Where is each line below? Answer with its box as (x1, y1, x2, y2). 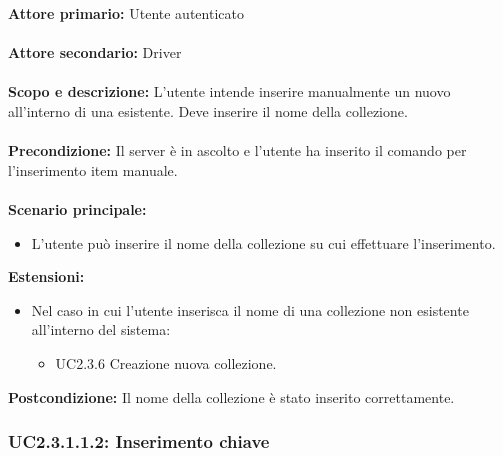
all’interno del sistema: (31, 319, 171, 340)
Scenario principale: (8, 198, 147, 219)
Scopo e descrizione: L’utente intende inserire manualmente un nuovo (8, 81, 451, 102)
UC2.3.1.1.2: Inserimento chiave (8, 429, 270, 454)
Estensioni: (8, 266, 85, 287)
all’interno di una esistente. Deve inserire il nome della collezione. (8, 100, 408, 121)
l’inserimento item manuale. (8, 159, 178, 180)
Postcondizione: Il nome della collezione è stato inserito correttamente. (8, 386, 455, 407)
